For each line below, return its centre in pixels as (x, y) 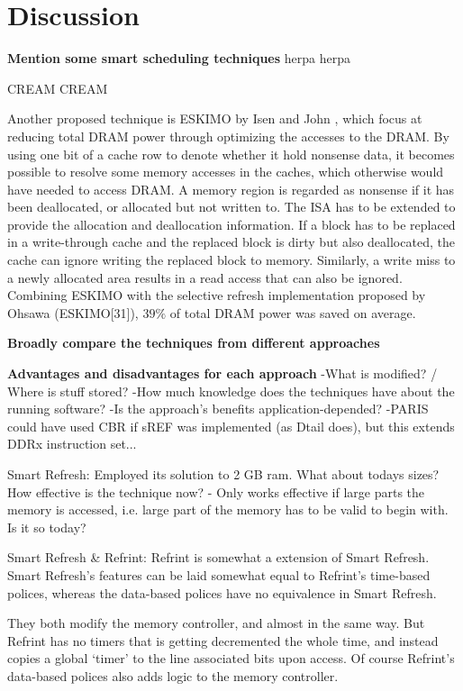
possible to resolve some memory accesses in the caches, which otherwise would (226, 172)
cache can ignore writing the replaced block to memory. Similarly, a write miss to (231, 260)
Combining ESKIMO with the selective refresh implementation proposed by (217, 295)
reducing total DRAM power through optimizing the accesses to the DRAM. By (228, 136)
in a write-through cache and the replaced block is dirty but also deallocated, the (231, 242)
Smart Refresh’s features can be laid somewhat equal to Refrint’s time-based (219, 574)
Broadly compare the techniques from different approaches (194, 343)
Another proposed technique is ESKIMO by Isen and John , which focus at (215, 118)
